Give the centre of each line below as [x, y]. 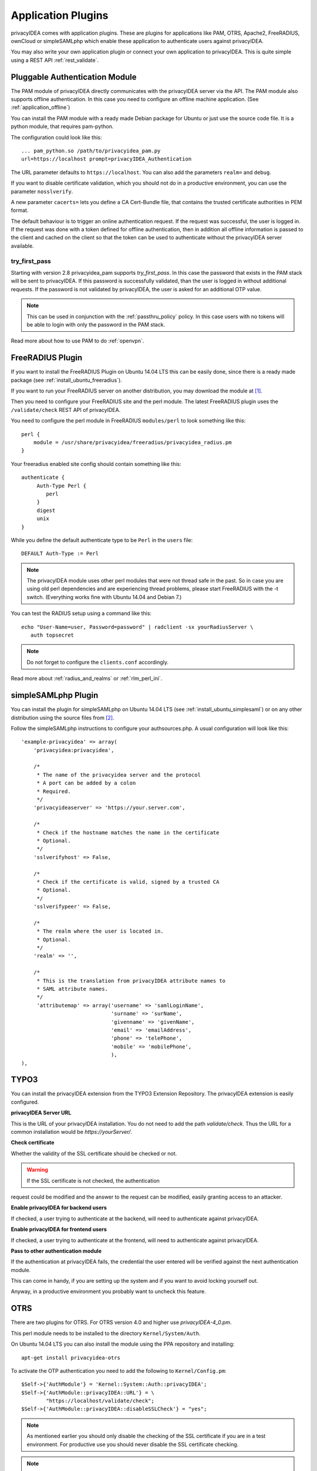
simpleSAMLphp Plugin [55, 695]
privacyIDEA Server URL [41, 1113]
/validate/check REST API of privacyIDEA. [66, 410]
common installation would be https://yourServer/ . [71, 1131]
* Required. [54, 791]
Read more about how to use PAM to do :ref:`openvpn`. [77, 341]
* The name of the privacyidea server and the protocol [119, 775]
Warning [37, 1170]
